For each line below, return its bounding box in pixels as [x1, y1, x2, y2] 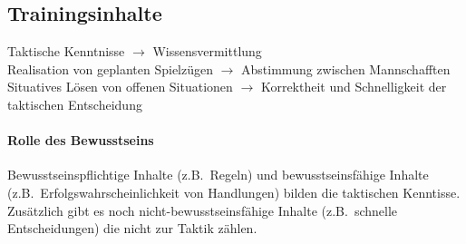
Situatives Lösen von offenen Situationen [7, 77, 233, 96]
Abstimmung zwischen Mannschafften [241, 59, 451, 78]
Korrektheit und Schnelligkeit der [260, 77, 447, 96]
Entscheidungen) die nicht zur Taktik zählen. [7, 219, 257, 238]
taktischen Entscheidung [7, 94, 142, 113]
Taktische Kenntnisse [7, 42, 125, 61]
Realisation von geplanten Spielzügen [7, 59, 214, 78]
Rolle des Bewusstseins [7, 131, 154, 150]
